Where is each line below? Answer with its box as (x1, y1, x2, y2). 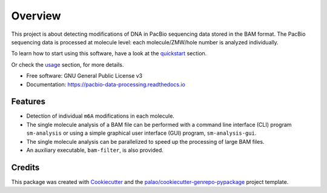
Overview (11, 9, 61, 22)
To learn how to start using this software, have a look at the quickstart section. (11, 50, 207, 57)
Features (11, 96, 45, 107)
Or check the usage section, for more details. (11, 61, 124, 68)
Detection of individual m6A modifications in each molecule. (26, 112, 175, 120)
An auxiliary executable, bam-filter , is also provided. (26, 146, 163, 154)
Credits (11, 162, 40, 172)
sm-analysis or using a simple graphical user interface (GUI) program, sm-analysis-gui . (26, 129, 257, 137)
